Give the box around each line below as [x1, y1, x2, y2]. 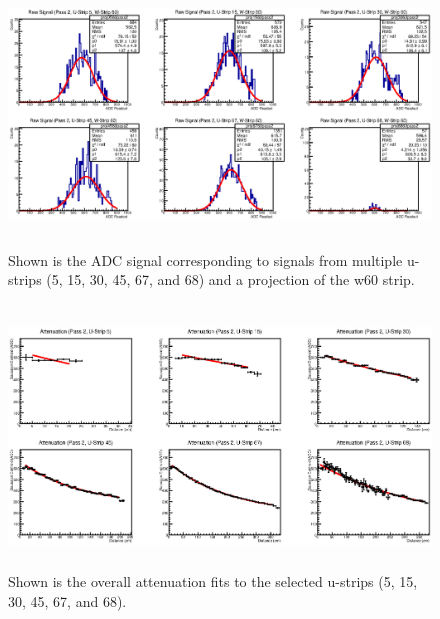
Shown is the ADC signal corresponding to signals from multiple [8, 249, 403, 270]
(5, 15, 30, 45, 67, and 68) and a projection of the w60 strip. [46, 269, 415, 290]
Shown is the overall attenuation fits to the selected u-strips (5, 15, [8, 571, 418, 592]
